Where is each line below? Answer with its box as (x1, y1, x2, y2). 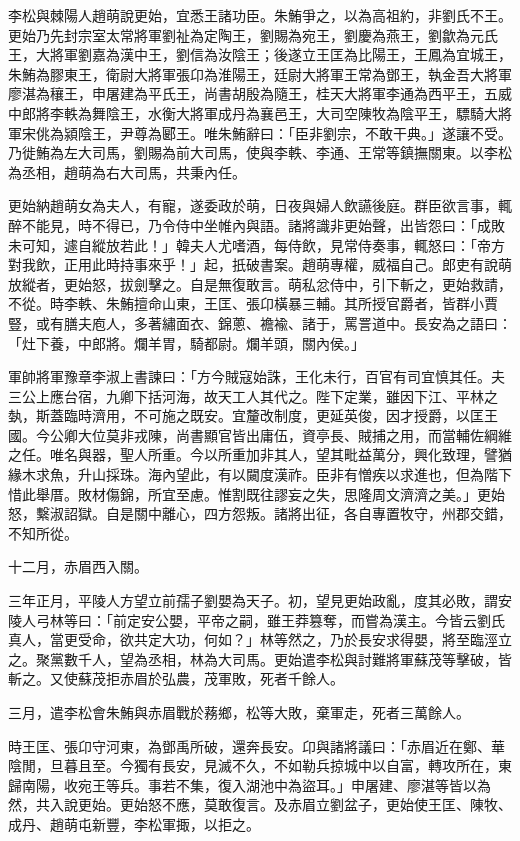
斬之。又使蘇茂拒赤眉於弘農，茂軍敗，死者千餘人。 (8, 668, 344, 689)
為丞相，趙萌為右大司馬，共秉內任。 (8, 161, 246, 182)
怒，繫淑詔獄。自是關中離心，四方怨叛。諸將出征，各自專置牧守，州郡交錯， (8, 503, 512, 524)
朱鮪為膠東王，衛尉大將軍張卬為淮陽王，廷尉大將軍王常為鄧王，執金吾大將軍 (8, 63, 512, 84)
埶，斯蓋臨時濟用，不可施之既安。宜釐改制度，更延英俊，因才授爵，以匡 (8, 405, 484, 426)
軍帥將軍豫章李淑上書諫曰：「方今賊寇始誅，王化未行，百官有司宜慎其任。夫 (8, 366, 505, 387)
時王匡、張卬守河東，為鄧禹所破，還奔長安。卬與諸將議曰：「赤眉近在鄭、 (8, 735, 491, 756)
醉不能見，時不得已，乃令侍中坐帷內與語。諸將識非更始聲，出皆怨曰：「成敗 (8, 214, 505, 235)
